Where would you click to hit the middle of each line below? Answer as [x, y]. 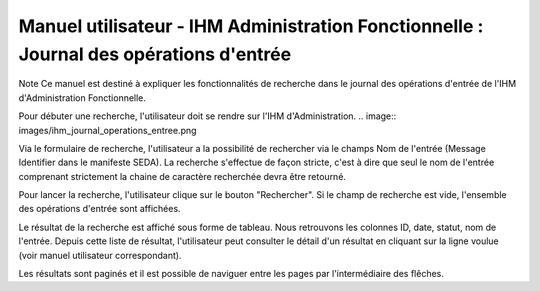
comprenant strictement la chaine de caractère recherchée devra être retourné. [182, 176]
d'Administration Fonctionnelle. [82, 97]
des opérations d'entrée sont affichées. [99, 209]
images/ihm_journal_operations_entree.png [107, 130]
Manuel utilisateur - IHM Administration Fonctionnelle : [251, 26]
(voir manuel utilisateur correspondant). [100, 255]
